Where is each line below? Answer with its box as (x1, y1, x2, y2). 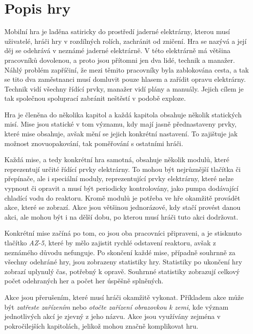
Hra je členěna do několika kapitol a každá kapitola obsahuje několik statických (4, 109, 242, 119)
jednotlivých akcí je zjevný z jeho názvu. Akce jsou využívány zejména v (4, 311, 221, 321)
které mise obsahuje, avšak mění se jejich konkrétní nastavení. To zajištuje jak (4, 129, 238, 139)
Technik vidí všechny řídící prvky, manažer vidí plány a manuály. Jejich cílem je (4, 83, 244, 93)
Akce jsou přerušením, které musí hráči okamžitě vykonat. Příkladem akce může (4, 292, 244, 302)
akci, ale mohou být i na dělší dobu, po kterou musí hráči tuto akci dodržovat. (4, 211, 238, 222)
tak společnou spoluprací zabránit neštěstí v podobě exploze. (4, 93, 186, 103)
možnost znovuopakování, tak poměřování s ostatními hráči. (4, 138, 183, 148)
